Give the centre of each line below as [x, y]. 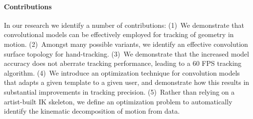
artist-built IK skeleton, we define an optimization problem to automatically [118, 101]
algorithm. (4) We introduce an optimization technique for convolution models [122, 72]
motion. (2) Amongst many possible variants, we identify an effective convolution [126, 44]
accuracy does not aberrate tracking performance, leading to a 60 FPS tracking [123, 63]
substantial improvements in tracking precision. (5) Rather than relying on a [119, 91]
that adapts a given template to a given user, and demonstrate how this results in [127, 82]
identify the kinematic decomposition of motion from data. [92, 111]
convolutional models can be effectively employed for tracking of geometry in [119, 34]
